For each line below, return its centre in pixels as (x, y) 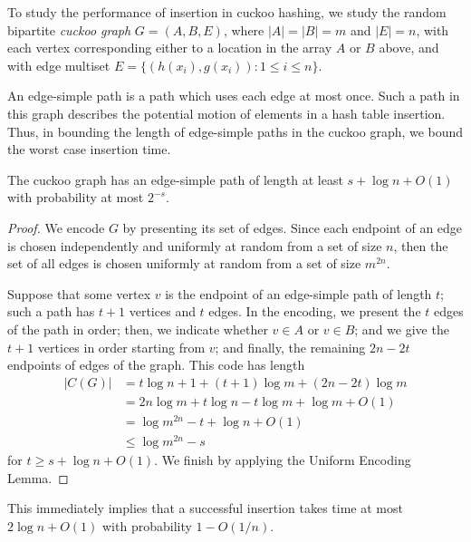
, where (244, 29)
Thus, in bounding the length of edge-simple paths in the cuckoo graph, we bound (235, 131)
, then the (421, 245)
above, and (409, 48)
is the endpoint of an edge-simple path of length (298, 293)
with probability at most (76, 197)
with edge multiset (59, 65)
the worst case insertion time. (89, 149)
